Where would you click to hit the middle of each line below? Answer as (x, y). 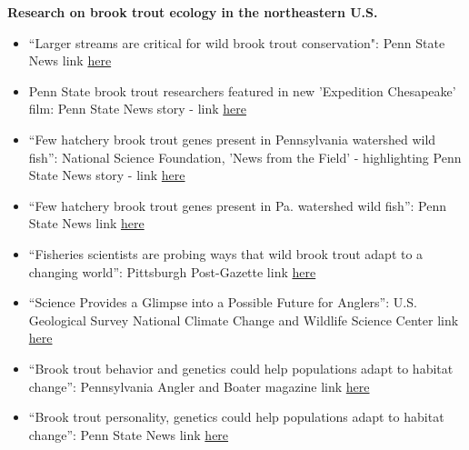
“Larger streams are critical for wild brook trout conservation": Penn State (237, 42)
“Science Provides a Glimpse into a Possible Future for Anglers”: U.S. (223, 302)
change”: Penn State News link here (129, 434)
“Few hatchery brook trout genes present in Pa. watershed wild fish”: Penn (237, 205)
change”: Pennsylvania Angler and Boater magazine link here (199, 386)
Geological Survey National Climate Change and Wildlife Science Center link (244, 320)
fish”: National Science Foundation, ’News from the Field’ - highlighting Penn (245, 157)
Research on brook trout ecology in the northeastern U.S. (193, 12)
